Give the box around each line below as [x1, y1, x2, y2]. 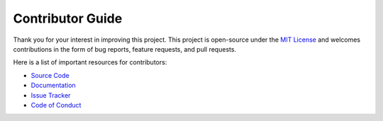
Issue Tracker [30, 91, 71, 99]
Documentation [30, 81, 76, 90]
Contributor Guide [13, 11, 123, 26]
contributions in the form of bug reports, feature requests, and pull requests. [13, 45, 237, 53]
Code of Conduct [30, 100, 82, 109]
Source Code [30, 71, 70, 79]
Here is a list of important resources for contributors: [13, 58, 167, 67]
